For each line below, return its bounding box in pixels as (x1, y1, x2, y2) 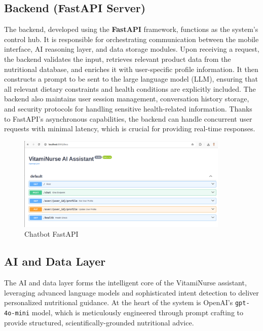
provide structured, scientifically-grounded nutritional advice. (4, 317, 194, 327)
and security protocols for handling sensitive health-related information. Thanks (4, 103, 252, 114)
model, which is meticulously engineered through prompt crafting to (31, 307, 244, 317)
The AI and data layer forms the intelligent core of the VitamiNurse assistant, (4, 277, 247, 288)
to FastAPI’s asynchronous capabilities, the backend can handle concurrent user (4, 113, 252, 124)
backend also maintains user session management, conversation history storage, (4, 93, 249, 104)
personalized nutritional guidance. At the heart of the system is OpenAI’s (4, 297, 233, 308)
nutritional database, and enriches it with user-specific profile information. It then (4, 63, 258, 74)
